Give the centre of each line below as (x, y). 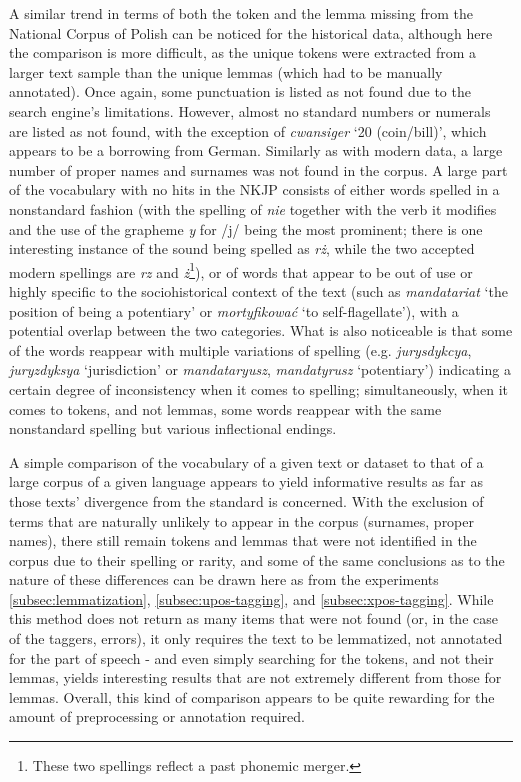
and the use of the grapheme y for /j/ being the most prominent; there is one (246, 228)
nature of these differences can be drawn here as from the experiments (224, 579)
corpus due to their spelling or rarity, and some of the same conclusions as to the (257, 559)
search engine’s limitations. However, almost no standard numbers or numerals (250, 110)
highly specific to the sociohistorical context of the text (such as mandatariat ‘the (258, 290)
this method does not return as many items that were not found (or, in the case (253, 618)
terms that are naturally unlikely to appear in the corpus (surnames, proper (241, 520)
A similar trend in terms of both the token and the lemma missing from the (241, 13)
